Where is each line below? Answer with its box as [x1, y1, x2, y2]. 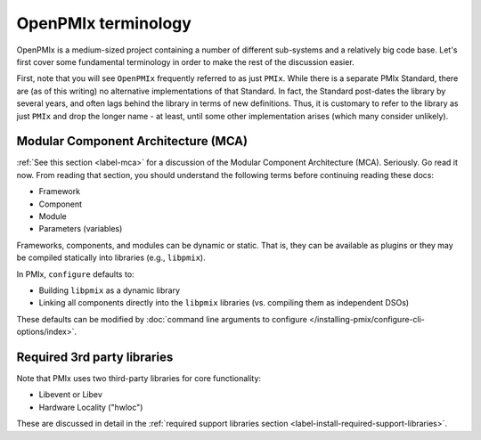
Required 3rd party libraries [16, 349, 174, 364]
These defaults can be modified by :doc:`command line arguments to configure [16, 314, 307, 324]
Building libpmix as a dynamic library [38, 285, 180, 296]
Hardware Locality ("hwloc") [38, 402, 143, 412]
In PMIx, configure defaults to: [16, 268, 135, 280]
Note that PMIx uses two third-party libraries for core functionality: [16, 373, 262, 383]
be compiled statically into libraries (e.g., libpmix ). [16, 252, 206, 263]
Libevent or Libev [38, 389, 102, 400]
